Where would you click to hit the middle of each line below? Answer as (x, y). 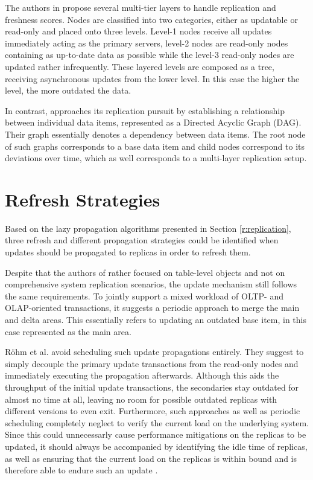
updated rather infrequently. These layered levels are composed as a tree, (140, 66)
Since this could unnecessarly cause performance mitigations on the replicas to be (156, 434)
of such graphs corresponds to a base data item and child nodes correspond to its (155, 146)
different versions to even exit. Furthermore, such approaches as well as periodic (153, 411)
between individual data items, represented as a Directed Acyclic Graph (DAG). (153, 122)
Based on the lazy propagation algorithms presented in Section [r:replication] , (148, 228)
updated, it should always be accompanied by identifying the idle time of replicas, (156, 446)
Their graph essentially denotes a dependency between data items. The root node (155, 134)
